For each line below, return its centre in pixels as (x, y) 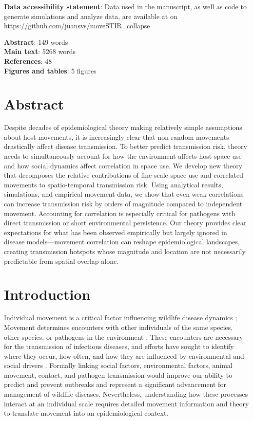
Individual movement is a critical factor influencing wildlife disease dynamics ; (121, 318)
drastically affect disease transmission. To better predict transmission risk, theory (126, 146)
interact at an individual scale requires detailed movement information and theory (126, 403)
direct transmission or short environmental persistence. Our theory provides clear (125, 223)
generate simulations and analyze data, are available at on (91, 16)
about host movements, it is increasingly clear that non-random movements (117, 137)
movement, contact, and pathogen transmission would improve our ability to (118, 375)
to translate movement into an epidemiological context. (86, 413)
